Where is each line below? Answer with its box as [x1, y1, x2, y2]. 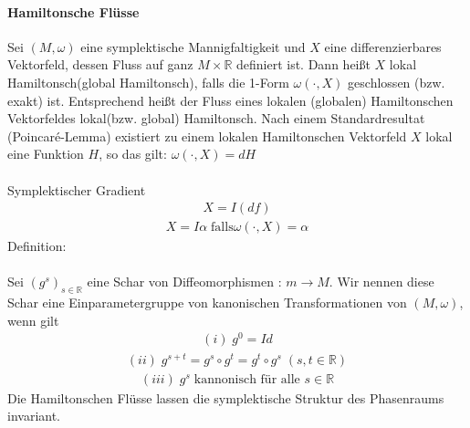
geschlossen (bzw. [348, 72, 445, 91]
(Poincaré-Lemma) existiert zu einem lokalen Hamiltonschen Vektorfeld [7, 126, 407, 145]
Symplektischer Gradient [7, 180, 146, 199]
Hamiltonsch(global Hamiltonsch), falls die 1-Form [7, 72, 289, 91]
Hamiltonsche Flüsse [7, 2, 140, 21]
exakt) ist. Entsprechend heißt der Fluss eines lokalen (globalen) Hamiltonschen [7, 90, 454, 110]
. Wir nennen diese [329, 272, 434, 291]
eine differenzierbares [324, 37, 442, 56]
